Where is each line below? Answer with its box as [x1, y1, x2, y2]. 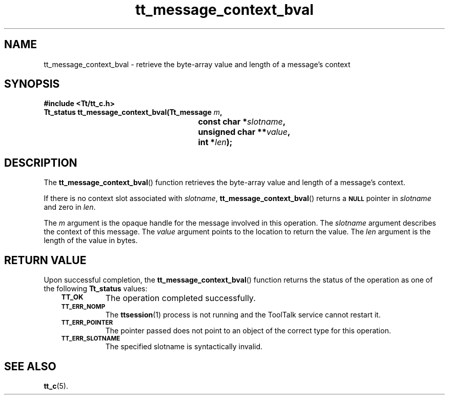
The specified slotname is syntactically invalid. [105, 342, 263, 351]
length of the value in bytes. [44, 236, 138, 245]
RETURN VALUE [4, 253, 87, 267]
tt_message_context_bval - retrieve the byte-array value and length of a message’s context [44, 59, 351, 69]
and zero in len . [44, 203, 96, 212]
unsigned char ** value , [198, 127, 291, 137]
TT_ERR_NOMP [61, 303, 106, 311]
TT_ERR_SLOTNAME [61, 335, 120, 343]
